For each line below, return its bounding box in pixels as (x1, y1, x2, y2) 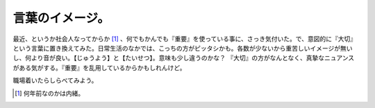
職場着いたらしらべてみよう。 (12, 76, 98, 84)
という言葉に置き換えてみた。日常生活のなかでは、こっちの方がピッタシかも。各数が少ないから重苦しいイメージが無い (12, 44, 353, 52)
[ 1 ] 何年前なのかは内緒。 (15, 89, 85, 97)
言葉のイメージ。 (12, 10, 110, 26)
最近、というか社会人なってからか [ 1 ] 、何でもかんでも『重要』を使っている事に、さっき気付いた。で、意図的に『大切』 (12, 35, 357, 43)
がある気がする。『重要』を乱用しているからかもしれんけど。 (12, 63, 186, 72)
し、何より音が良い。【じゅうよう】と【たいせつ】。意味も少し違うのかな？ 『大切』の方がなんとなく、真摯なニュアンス (12, 54, 355, 62)
